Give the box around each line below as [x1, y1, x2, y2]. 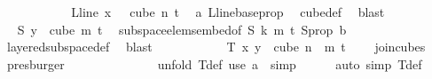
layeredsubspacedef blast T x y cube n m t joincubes [6, 37, 426, 56]
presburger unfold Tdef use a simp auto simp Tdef [6, 54, 422, 73]
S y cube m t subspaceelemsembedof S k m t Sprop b [17, 20, 347, 38]
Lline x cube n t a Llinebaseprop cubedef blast [71, 3, 385, 20]
